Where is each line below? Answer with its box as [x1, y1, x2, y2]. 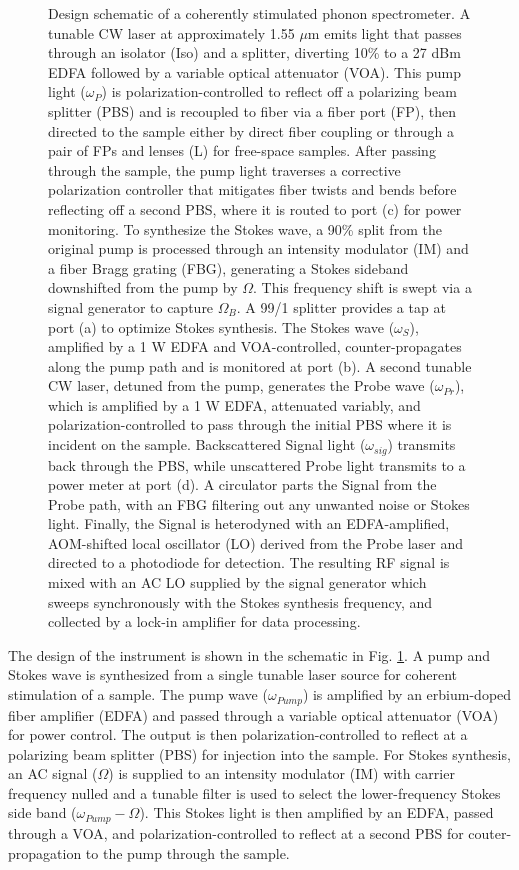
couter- [468, 822, 512, 843]
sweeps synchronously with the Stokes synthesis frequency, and [48, 591, 433, 612]
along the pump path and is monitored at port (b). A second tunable [48, 355, 472, 376]
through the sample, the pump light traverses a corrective [48, 159, 401, 180]
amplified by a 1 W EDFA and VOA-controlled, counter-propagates [48, 336, 462, 357]
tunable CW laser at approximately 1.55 [48, 22, 295, 43]
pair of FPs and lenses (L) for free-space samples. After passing [48, 140, 436, 161]
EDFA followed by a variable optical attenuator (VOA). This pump [48, 61, 461, 82]
